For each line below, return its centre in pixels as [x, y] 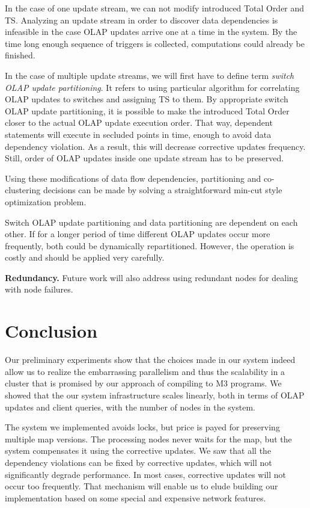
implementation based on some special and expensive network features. [135, 497]
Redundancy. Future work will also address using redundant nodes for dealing [151, 277]
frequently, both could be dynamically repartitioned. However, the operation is [150, 245]
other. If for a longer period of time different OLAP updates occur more [138, 234]
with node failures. [39, 289]
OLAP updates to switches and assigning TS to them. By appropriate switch [147, 99]
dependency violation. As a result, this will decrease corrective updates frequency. [155, 146]
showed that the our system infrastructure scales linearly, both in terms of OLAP [155, 395]
